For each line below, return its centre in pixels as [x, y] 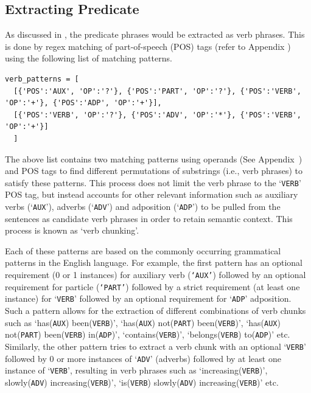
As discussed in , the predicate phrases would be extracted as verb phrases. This [155, 34]
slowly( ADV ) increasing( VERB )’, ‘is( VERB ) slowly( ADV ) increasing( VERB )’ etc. [142, 382]
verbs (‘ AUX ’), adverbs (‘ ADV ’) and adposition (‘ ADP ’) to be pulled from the [143, 206]
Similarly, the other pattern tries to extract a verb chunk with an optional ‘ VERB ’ [155, 346]
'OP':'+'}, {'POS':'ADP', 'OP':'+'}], [83, 103]
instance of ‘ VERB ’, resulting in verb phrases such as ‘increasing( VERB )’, [136, 370]
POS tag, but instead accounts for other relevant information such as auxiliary [152, 194]
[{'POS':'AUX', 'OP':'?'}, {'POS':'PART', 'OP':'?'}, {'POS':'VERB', [157, 91]
